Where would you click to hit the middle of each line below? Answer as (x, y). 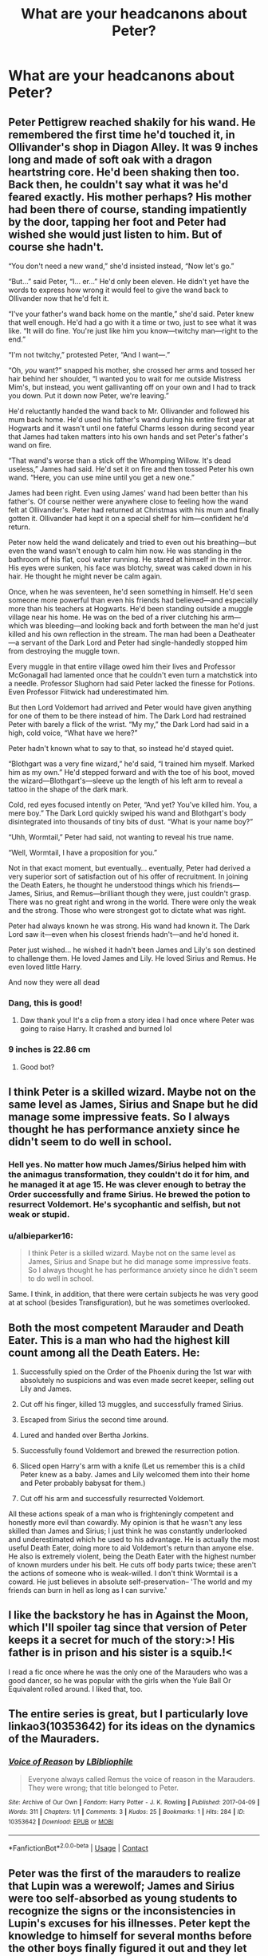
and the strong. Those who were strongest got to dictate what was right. (127, 910)
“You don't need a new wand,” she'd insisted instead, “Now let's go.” (121, 266)
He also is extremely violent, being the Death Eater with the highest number (132, 1556)
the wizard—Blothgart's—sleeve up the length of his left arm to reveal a (126, 780)
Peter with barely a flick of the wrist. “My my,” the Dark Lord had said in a (129, 724)
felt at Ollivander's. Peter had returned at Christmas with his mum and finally (134, 510)
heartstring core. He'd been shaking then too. (124, 172)
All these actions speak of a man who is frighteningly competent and (121, 1514)
